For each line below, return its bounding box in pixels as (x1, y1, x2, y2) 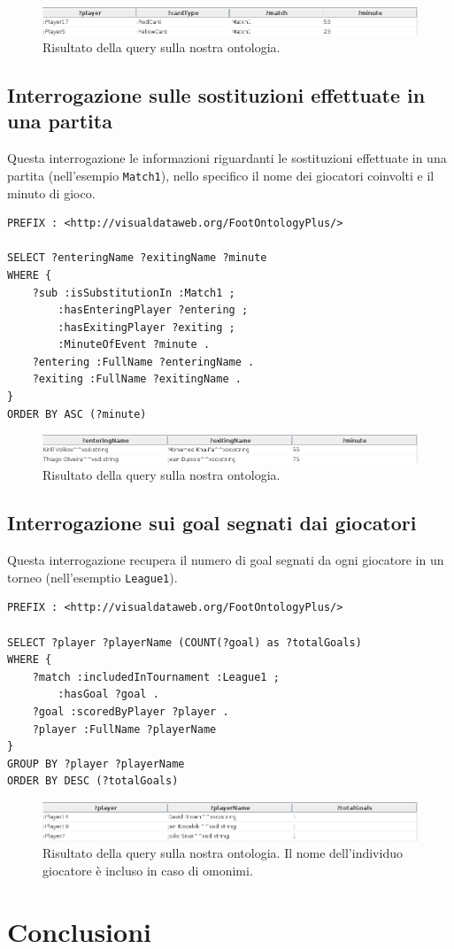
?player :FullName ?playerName (32, 722, 217, 736)
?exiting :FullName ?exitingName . (32, 373, 242, 386)
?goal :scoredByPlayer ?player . (32, 705, 229, 718)
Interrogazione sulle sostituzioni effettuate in (7, 81, 426, 109)
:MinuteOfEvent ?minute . (58, 338, 211, 351)
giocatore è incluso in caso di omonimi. (42, 860, 253, 879)
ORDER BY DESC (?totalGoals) (7, 775, 179, 788)
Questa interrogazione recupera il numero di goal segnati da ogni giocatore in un (7, 551, 444, 569)
